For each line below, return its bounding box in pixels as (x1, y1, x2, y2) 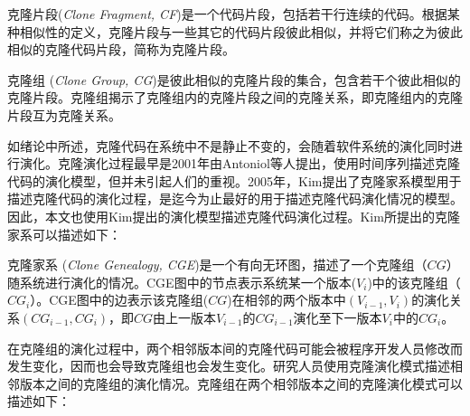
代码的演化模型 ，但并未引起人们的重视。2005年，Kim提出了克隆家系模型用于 (7, 171, 462, 190)
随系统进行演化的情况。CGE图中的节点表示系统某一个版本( (7, 272, 357, 291)
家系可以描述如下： (7, 224, 121, 243)
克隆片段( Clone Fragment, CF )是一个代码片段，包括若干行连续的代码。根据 (7, 5, 447, 23)
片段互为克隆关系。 (7, 105, 121, 124)
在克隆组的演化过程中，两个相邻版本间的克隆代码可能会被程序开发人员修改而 (7, 338, 463, 357)
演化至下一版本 (293, 307, 382, 326)
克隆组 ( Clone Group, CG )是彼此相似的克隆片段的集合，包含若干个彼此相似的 (7, 70, 461, 89)
